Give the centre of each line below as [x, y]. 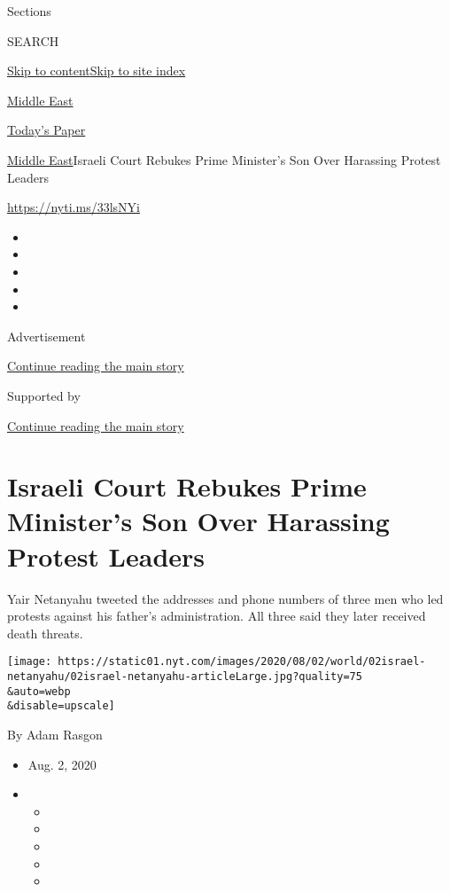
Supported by [44, 395]
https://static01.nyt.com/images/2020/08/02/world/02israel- [242, 662]
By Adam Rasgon [55, 734]
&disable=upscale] [61, 706]
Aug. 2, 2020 [62, 764]
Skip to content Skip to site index [97, 70]
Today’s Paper [47, 130]
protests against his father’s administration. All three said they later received [217, 616]
